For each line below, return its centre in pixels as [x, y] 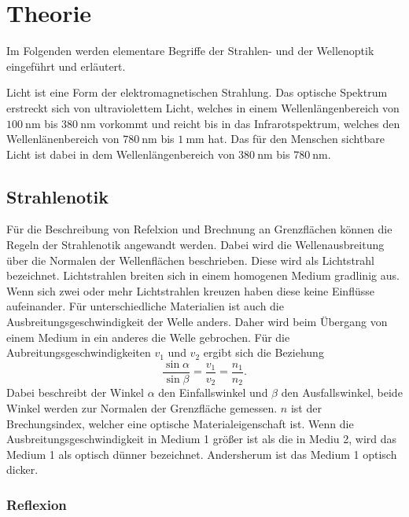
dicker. [22, 469]
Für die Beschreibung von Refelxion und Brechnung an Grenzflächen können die [199, 229]
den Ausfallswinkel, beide [342, 392]
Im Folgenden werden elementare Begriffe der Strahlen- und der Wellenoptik [190, 51]
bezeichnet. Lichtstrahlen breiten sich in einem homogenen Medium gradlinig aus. [203, 275]
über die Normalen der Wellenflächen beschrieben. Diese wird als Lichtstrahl [190, 260]
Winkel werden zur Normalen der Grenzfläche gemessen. [142, 407]
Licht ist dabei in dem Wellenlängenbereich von [121, 154]
